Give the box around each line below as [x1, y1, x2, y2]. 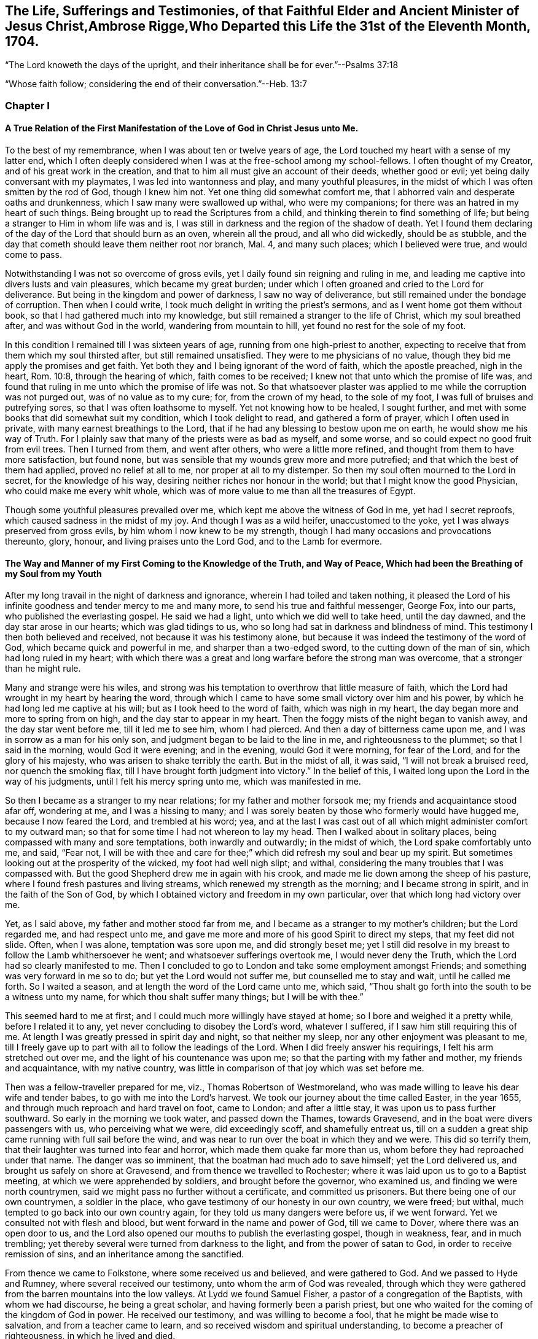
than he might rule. [5, 663, 81, 674]
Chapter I [5, 99, 50, 112]
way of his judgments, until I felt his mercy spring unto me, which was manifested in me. [5, 776, 361, 787]
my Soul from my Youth [5, 568, 102, 579]
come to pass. [5, 249, 62, 260]
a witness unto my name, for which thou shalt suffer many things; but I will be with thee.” [5, 992, 364, 1003]
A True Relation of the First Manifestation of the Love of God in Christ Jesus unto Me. [5, 123, 359, 134]
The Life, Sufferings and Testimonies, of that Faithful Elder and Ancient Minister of [5, 3, 520, 18]
